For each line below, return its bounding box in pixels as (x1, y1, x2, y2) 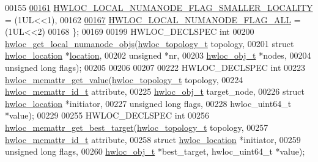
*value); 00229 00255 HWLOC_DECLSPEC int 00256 (5, 109, 210, 122)
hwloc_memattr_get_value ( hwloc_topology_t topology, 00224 (5, 73, 243, 86)
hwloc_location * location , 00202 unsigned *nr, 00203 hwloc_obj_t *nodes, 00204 (5, 49, 311, 62)
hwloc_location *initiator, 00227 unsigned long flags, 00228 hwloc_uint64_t (5, 97, 292, 109)
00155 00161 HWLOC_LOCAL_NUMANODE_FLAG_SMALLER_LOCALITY (5, 1, 313, 13)
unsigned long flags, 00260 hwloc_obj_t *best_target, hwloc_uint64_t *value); (5, 145, 305, 158)
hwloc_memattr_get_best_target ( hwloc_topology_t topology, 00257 (5, 120, 268, 133)
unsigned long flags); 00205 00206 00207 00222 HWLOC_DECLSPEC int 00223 (5, 61, 305, 73)
